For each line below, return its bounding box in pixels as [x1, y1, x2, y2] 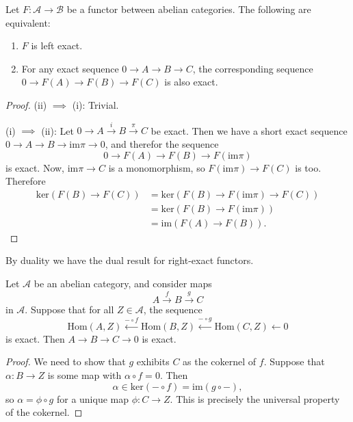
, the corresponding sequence [192, 61, 313, 75]
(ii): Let [41, 123, 74, 137]
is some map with [47, 367, 122, 382]
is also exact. [164, 75, 218, 89]
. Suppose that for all [25, 302, 114, 317]
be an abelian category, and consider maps [34, 276, 212, 291]
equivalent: [5, 15, 51, 29]
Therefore [5, 174, 46, 188]
